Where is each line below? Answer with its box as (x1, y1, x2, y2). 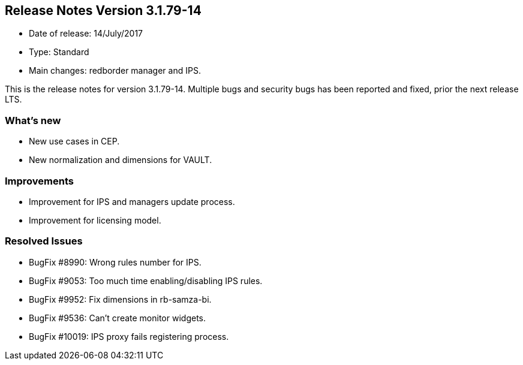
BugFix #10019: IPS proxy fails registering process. (29, 331, 229, 342)
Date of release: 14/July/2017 (29, 28, 143, 39)
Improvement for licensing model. (29, 215, 161, 225)
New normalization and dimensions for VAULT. (29, 155, 212, 165)
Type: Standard (29, 47, 89, 58)
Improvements (5, 174, 74, 187)
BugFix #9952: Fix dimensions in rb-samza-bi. (29, 294, 212, 304)
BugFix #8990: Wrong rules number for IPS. (29, 257, 202, 267)
